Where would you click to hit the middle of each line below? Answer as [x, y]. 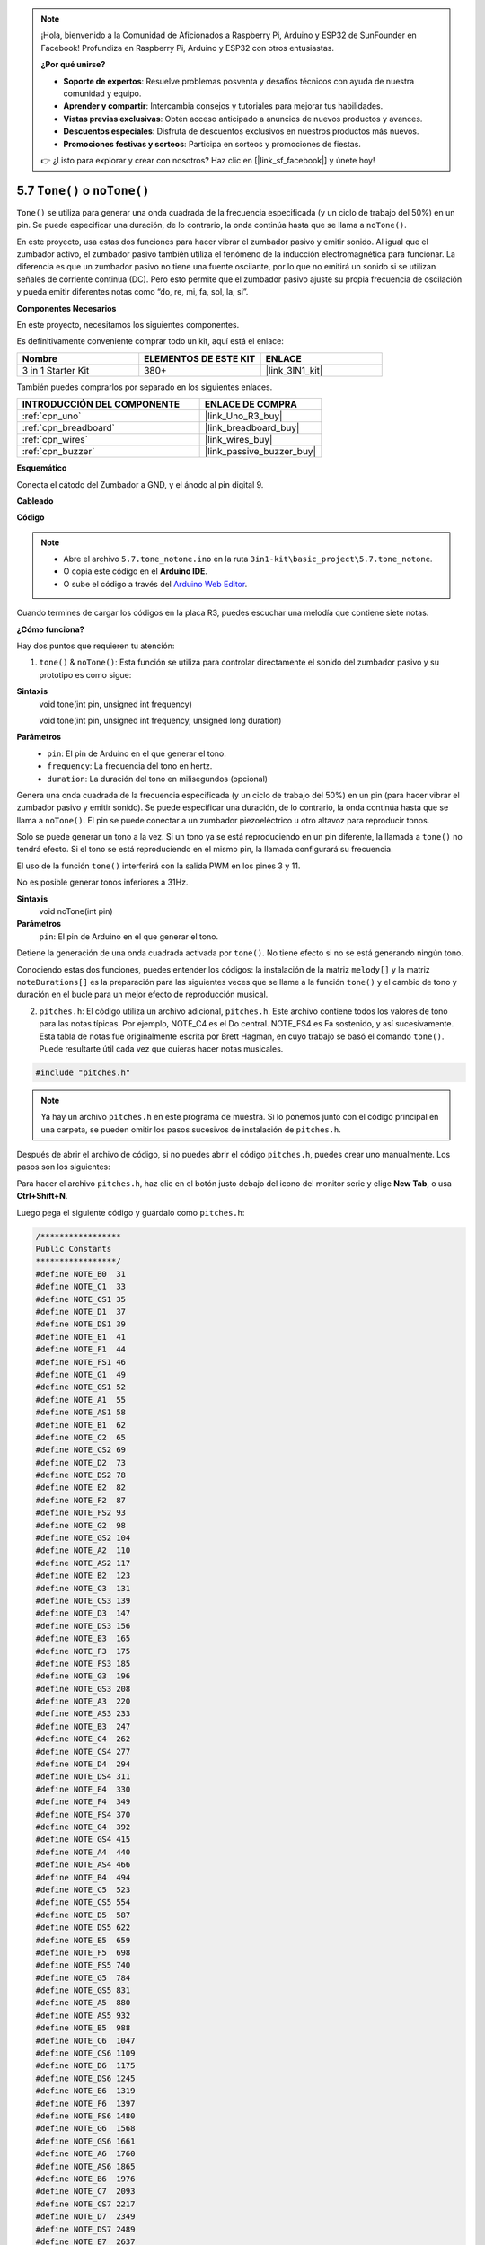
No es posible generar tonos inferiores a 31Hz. [102, 882]
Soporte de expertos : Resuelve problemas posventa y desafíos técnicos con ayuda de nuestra [239, 81]
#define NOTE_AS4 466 [83, 1865]
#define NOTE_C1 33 [80, 1287]
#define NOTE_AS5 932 [83, 2015]
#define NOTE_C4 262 [83, 1739]
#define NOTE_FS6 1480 [85, 2116]
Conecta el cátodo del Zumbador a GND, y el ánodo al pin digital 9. [140, 484]
